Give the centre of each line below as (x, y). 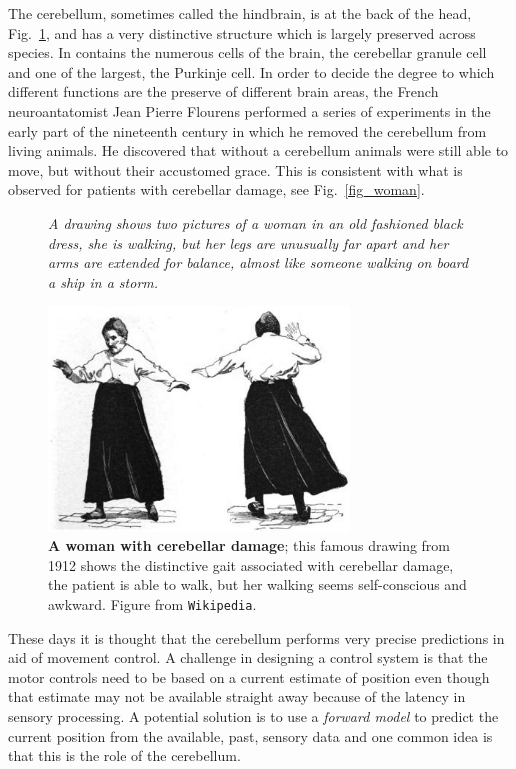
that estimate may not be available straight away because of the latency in (237, 696)
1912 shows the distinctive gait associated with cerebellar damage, (251, 564)
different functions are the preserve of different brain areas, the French (223, 91)
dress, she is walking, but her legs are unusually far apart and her (248, 242)
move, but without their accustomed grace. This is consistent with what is (235, 169)
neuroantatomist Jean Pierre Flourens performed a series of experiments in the (249, 110)
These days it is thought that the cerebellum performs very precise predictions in (256, 637)
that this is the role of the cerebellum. (124, 755)
